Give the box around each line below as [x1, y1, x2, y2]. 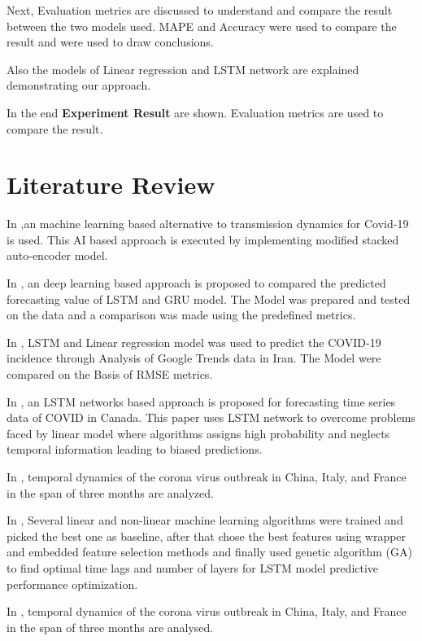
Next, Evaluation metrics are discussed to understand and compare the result [7, 2, 393, 18]
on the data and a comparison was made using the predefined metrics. [7, 306, 356, 323]
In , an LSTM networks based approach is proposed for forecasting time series [7, 393, 396, 410]
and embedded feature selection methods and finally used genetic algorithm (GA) [7, 543, 412, 560]
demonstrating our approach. [7, 77, 151, 94]
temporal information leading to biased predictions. [7, 441, 263, 458]
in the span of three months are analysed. [7, 618, 214, 635]
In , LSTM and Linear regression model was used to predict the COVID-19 [7, 333, 381, 350]
